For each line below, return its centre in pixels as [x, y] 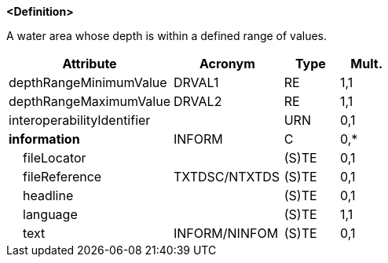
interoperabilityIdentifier [80, 120]
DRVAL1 [196, 82]
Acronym [227, 64]
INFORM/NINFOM [226, 233]
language [50, 214]
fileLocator [55, 158]
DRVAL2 [198, 101]
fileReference [62, 177]
